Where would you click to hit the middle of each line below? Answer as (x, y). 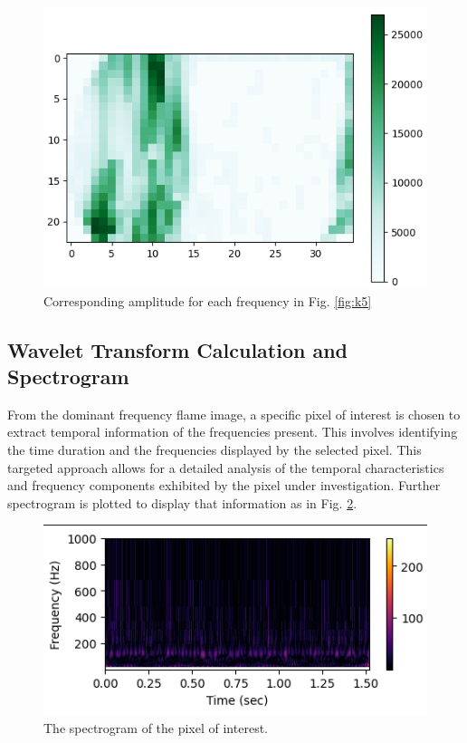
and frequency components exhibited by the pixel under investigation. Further (224, 485)
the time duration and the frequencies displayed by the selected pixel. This (214, 449)
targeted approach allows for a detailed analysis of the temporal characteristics (226, 467)
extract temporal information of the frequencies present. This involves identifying (233, 432)
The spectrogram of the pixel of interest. (156, 728)
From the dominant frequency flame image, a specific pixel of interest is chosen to (234, 414)
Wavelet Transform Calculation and (178, 349)
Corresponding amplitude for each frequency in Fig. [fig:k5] (208, 300)
